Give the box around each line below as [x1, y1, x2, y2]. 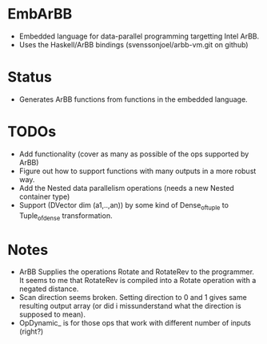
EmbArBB [7, 5, 73, 23]
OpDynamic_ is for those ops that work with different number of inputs [18, 318, 252, 328]
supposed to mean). [18, 310, 86, 319]
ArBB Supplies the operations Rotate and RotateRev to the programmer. [18, 267, 255, 277]
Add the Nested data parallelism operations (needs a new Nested [18, 183, 235, 192]
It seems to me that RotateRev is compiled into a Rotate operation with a [18, 276, 257, 285]
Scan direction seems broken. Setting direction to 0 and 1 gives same [18, 293, 247, 302]
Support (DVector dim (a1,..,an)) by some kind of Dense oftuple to [18, 200, 229, 212]
